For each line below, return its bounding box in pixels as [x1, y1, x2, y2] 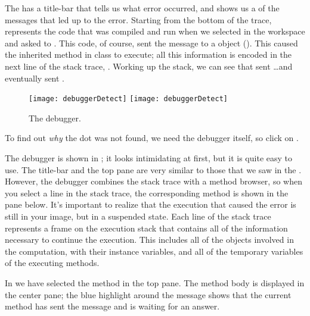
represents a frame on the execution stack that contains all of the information [5, 221, 288, 234]
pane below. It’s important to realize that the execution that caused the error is [5, 198, 296, 211]
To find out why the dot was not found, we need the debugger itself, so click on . [5, 132, 299, 144]
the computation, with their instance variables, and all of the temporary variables [5, 245, 303, 257]
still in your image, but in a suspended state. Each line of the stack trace [5, 209, 271, 222]
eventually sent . [5, 71, 65, 84]
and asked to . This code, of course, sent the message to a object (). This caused [5, 36, 298, 49]
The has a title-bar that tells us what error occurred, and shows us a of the [5, 2, 280, 14]
